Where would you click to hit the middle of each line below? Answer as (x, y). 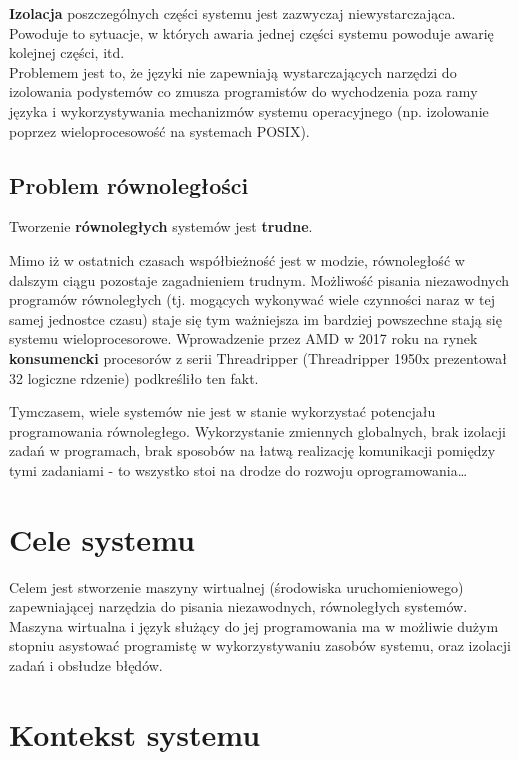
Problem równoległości (129, 184)
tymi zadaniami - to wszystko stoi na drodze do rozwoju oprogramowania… (238, 469)
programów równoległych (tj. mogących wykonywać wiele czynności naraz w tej (252, 299)
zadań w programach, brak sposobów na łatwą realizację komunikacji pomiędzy (252, 450)
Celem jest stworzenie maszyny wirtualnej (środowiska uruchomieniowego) (236, 586)
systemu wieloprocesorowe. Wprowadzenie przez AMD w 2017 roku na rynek (243, 338)
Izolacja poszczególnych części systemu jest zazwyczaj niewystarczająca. (232, 13)
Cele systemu (102, 538)
